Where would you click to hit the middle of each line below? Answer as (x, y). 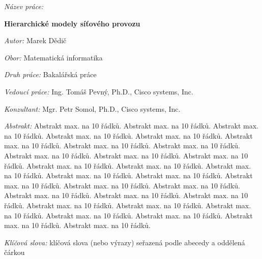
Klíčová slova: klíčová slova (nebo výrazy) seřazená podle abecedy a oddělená (125, 242)
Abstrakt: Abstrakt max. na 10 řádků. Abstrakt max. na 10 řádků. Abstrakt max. (131, 126)
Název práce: (24, 6)
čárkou (14, 252)
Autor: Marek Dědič (35, 40)
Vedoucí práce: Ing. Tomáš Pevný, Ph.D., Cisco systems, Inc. (99, 91)
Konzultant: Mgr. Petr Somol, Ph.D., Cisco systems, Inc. (92, 108)
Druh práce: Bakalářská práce (50, 74)
